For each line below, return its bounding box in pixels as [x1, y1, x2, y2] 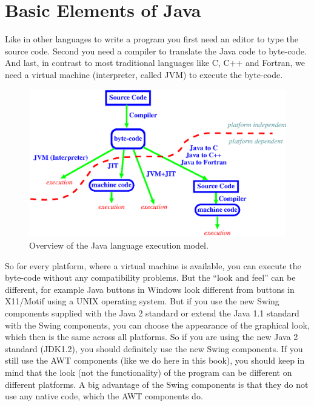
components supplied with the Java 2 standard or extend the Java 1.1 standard [5, 306, 299, 319]
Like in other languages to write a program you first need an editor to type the [5, 33, 298, 45]
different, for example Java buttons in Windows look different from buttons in [5, 283, 295, 295]
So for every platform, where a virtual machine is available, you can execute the [5, 259, 301, 272]
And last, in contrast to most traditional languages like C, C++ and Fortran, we [5, 56, 305, 69]
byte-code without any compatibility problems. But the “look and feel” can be [5, 271, 296, 284]
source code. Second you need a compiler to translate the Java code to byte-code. [5, 44, 307, 57]
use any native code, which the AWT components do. [5, 390, 203, 402]
